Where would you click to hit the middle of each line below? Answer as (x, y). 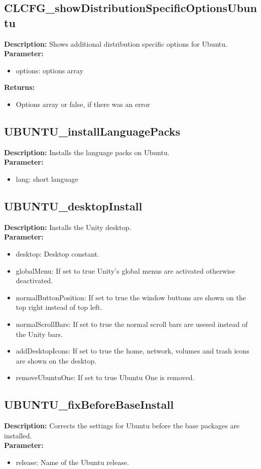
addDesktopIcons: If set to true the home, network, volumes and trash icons (133, 351)
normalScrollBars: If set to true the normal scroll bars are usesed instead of (132, 324)
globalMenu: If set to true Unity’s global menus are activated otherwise (125, 270)
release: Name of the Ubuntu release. (72, 462)
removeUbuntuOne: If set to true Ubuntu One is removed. (105, 377)
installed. (18, 435)
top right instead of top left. (59, 307)
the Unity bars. (39, 334)
